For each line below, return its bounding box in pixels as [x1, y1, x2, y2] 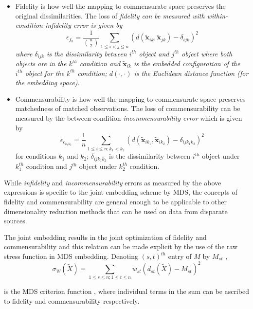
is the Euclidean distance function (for [134, 68, 249, 78]
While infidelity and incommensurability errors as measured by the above [4, 177, 221, 187]
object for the [25, 68, 64, 78]
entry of [168, 251, 192, 261]
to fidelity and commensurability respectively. [4, 296, 140, 306]
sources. [4, 216, 27, 226]
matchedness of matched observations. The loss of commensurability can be [15, 103, 240, 113]
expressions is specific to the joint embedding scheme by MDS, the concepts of [4, 187, 237, 197]
